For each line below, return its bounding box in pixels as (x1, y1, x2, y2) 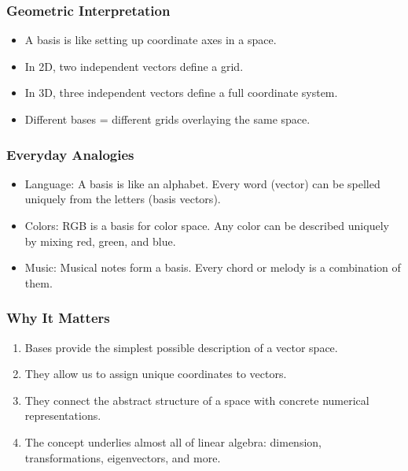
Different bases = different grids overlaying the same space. (24, 111, 311, 127)
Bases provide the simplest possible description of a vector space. (24, 339, 338, 355)
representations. (24, 407, 101, 424)
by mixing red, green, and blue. (24, 232, 176, 249)
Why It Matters (6, 308, 110, 328)
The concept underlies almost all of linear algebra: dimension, (24, 433, 322, 450)
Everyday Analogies (6, 144, 134, 164)
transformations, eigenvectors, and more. (24, 449, 221, 465)
